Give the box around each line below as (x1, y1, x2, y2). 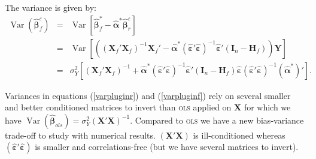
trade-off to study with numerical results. (5, 128, 156, 141)
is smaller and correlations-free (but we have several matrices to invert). (35, 140, 299, 153)
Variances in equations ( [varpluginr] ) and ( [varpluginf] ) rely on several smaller (5, 89, 291, 101)
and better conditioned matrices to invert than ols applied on (5, 101, 232, 113)
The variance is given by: (5, 1, 96, 13)
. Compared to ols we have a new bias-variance (130, 113, 304, 126)
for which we (244, 101, 291, 113)
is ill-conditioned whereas (193, 128, 285, 141)
